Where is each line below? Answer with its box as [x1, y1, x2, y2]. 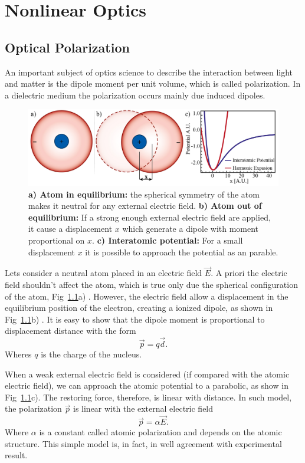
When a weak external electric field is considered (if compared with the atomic [5, 367, 290, 380]
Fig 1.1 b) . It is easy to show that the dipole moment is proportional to [5, 313, 265, 325]
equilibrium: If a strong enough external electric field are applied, [28, 211, 271, 223]
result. [5, 449, 28, 461]
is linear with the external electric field [73, 402, 214, 415]
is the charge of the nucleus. [41, 348, 142, 360]
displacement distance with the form [5, 324, 136, 337]
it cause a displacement [28, 222, 113, 235]
